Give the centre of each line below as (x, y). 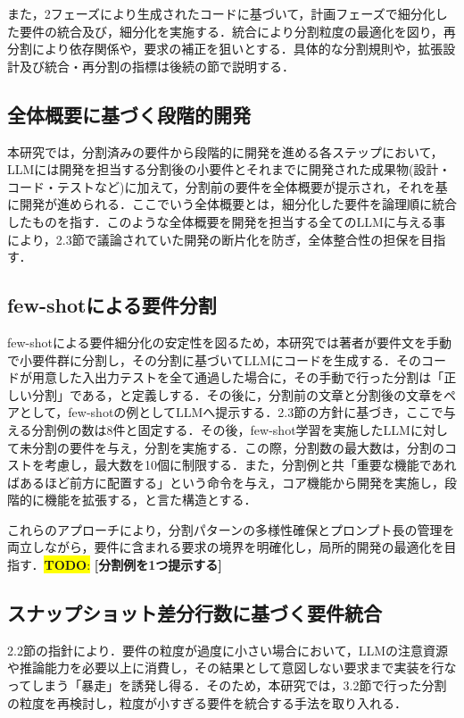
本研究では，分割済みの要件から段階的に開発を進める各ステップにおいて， (225, 151)
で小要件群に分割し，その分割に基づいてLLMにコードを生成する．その (214, 359)
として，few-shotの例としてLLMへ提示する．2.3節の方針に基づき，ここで (231, 412)
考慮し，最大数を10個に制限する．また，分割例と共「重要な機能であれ (250, 465)
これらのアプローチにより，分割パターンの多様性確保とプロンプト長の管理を (231, 529)
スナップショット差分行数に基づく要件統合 (195, 613)
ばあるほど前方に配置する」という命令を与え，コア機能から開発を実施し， (226, 482)
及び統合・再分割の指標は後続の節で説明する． (157, 66)
